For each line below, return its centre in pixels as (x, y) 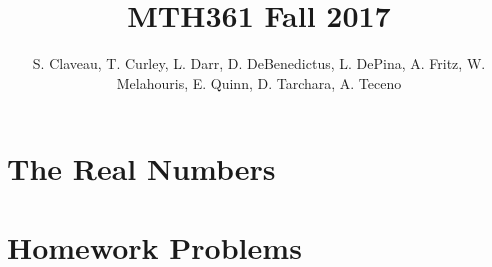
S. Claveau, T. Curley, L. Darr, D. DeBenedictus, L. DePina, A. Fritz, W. (259, 63)
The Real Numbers (141, 168)
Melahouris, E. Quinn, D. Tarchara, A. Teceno (259, 82)
